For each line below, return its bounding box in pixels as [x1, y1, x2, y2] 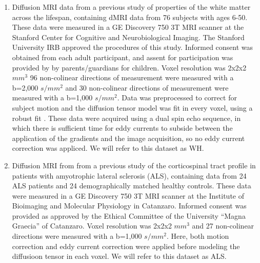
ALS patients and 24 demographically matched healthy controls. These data [12, 180, 251, 191]
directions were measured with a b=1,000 [12, 231, 142, 241]
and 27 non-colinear [192, 220, 254, 231]
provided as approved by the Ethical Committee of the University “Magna [12, 210, 246, 221]
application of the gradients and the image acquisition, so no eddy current [12, 132, 245, 143]
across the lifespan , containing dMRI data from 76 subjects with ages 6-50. [12, 11, 248, 22]
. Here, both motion [166, 231, 229, 241]
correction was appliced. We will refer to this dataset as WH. [12, 143, 204, 153]
